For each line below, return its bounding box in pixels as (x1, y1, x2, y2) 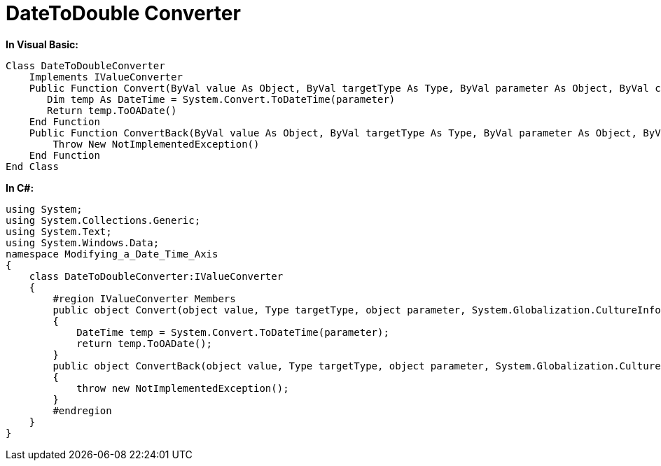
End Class (6, 160, 59, 172)
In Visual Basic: (6, 38, 78, 50)
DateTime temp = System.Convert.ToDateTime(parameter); (76, 326, 389, 338)
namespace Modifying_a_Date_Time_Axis (6, 248, 218, 260)
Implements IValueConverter (29, 71, 183, 83)
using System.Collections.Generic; (6, 214, 201, 226)
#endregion (53, 404, 112, 416)
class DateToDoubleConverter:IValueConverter (29, 270, 284, 282)
